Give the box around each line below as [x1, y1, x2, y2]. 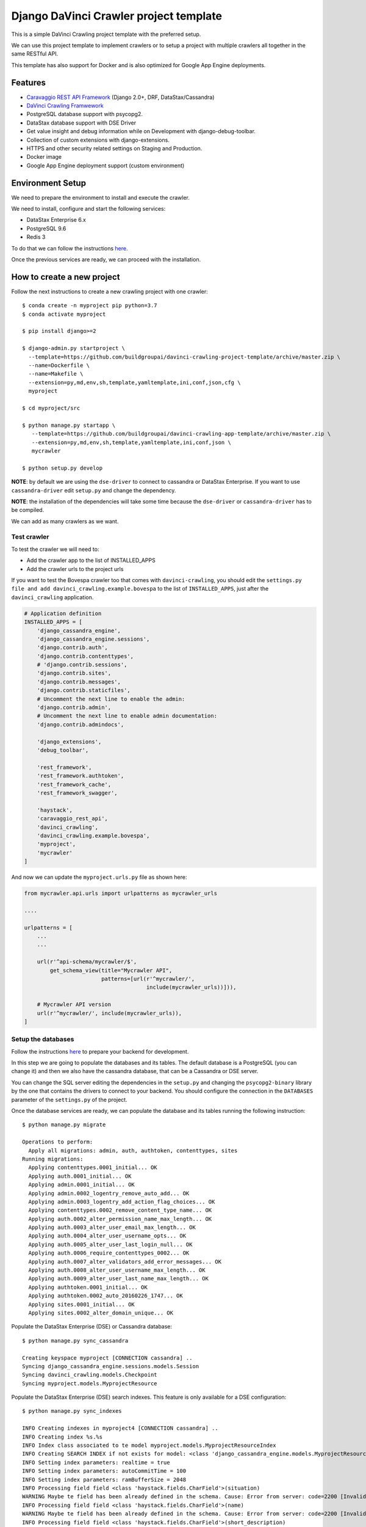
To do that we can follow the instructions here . [11, 244, 128, 252]
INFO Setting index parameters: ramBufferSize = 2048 [22, 1476, 186, 1483]
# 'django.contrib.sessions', [37, 661, 127, 668]
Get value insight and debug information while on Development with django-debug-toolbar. [26, 128, 256, 135]
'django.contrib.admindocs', [37, 721, 124, 728]
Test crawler [11, 533, 49, 541]
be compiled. [11, 506, 45, 514]
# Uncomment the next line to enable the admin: [37, 695, 185, 702]
